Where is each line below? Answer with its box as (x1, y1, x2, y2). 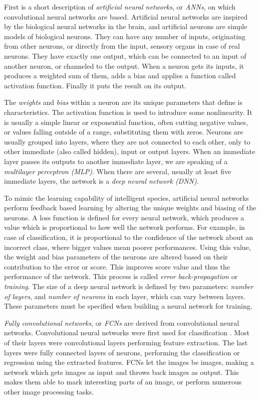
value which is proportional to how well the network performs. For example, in (4, 222, 245, 232)
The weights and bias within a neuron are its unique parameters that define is (4, 97, 243, 107)
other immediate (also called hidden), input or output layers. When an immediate (4, 146, 255, 157)
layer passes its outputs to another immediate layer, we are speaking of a (4, 156, 228, 166)
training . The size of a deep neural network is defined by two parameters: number (4, 281, 253, 292)
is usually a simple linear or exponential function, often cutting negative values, (4, 116, 248, 127)
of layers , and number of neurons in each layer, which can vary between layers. (4, 291, 245, 301)
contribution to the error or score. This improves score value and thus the (4, 261, 230, 272)
